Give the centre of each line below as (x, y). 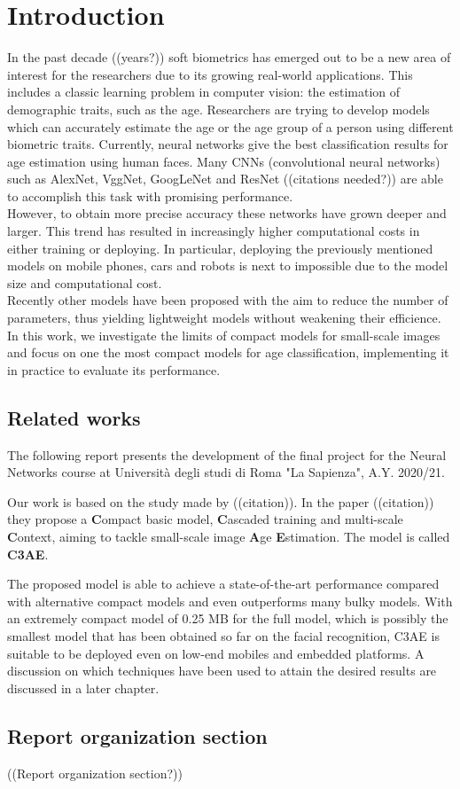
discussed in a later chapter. (83, 687)
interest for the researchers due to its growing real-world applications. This (210, 74)
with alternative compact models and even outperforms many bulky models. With (230, 601)
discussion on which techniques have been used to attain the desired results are (222, 671)
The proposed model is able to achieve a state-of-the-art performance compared (223, 584)
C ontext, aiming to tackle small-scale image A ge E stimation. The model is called (229, 536)
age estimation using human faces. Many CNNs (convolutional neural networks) (224, 161)
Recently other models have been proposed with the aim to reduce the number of (228, 300)
